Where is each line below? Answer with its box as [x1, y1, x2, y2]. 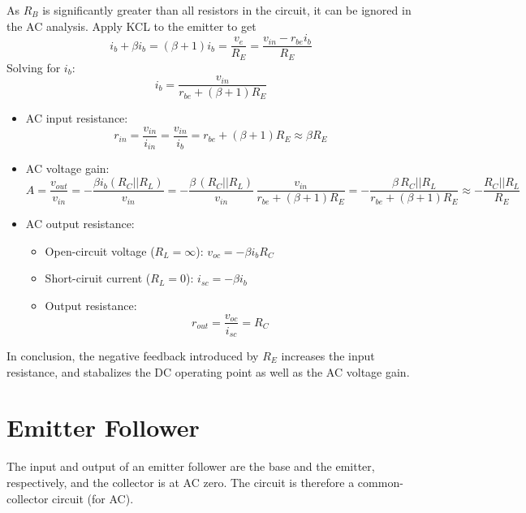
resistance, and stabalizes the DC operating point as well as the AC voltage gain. [6, 363, 410, 380]
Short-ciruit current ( [45, 269, 151, 287]
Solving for [6, 58, 61, 75]
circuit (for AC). [52, 489, 134, 507]
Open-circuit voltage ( [45, 242, 155, 259]
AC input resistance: [25, 110, 128, 127]
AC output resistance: [25, 215, 135, 232]
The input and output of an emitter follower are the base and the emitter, [6, 458, 375, 475]
